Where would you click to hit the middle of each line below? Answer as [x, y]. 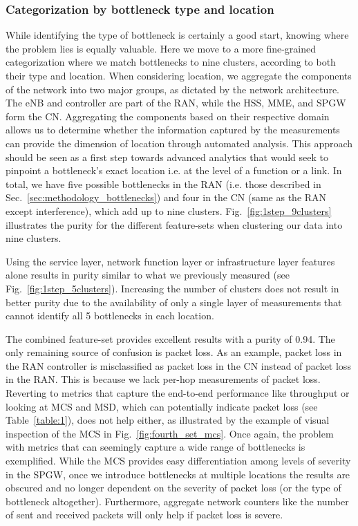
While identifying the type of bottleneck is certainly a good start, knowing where [177, 35]
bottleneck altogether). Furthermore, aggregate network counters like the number [177, 501]
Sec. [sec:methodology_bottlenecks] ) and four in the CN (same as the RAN [166, 197]
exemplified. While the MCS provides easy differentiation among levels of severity [178, 461]
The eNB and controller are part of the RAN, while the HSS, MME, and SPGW [176, 103]
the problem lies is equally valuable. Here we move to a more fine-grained [161, 48]
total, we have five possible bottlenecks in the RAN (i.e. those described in [163, 184]
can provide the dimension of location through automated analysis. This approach [179, 143]
